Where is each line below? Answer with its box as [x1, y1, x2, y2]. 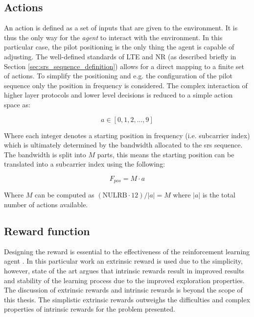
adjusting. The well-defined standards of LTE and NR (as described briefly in [4, 51, 236, 61]
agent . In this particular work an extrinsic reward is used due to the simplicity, [4, 256, 243, 266]
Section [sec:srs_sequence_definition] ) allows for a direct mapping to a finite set [4, 61, 244, 71]
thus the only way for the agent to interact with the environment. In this [4, 32, 223, 42]
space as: [4, 99, 30, 109]
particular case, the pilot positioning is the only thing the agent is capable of [4, 42, 234, 52]
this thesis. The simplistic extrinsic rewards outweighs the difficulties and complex [4, 294, 250, 304]
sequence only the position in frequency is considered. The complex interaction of [4, 80, 248, 90]
